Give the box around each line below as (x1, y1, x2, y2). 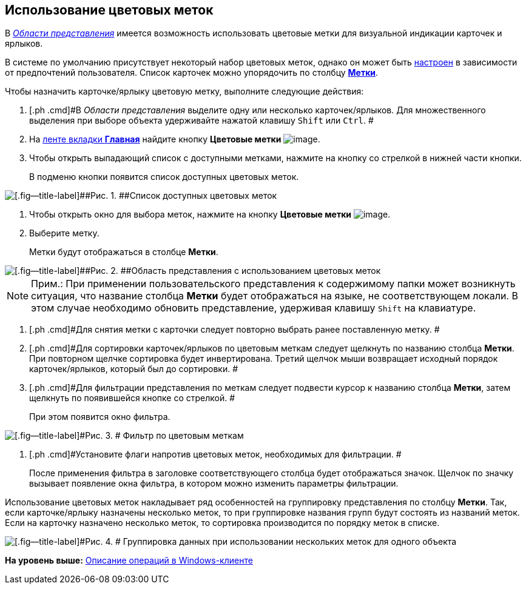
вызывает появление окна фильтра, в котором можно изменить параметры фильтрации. (29, 478, 399, 489)
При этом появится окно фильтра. (29, 411, 170, 422)
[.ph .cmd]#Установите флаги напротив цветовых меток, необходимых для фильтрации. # (29, 449, 402, 460)
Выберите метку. (29, 228, 99, 239)
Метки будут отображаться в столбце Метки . (29, 247, 218, 258)
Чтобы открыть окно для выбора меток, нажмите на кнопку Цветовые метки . (29, 209, 391, 220)
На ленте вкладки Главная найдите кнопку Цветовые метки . (29, 134, 320, 145)
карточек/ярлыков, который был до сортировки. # (29, 364, 238, 374)
